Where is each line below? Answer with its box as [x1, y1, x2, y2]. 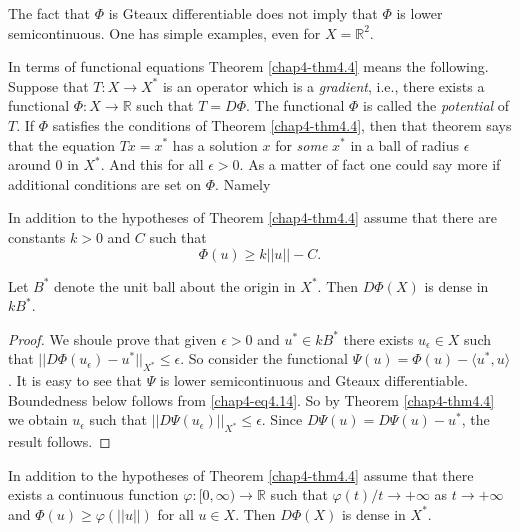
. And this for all [100, 154, 204, 175]
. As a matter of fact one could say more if [239, 154, 501, 175]
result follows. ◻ [8, 431, 111, 452]
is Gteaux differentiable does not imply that [108, 3, 378, 23]
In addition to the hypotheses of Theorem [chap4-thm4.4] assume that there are [8, 207, 497, 228]
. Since [261, 409, 303, 430]
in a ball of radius [350, 134, 460, 155]
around [8, 154, 51, 175]
